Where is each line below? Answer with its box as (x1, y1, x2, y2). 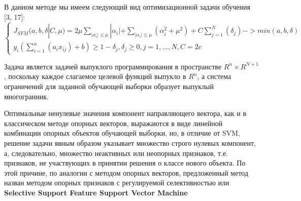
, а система (197, 71, 231, 82)
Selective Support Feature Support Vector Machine (4, 187, 188, 197)
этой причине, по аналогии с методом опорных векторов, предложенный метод (4, 167, 249, 178)
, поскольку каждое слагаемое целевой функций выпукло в (4, 71, 186, 82)
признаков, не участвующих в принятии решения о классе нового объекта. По (4, 157, 246, 168)
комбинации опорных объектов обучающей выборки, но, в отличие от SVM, (4, 128, 241, 138)
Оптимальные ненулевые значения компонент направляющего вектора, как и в (4, 108, 246, 118)
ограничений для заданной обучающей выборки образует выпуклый (4, 81, 214, 91)
